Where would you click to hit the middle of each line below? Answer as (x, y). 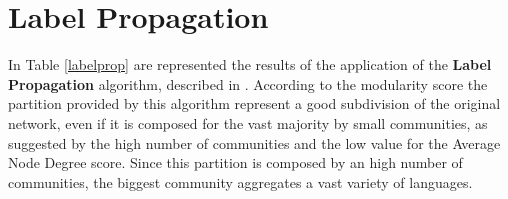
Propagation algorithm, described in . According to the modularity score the (248, 83)
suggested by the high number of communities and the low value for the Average (254, 142)
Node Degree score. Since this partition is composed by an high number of (235, 162)
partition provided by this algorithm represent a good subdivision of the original (254, 103)
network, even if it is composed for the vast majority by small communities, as (248, 122)
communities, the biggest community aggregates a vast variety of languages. (240, 181)
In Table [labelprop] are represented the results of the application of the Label (250, 64)
